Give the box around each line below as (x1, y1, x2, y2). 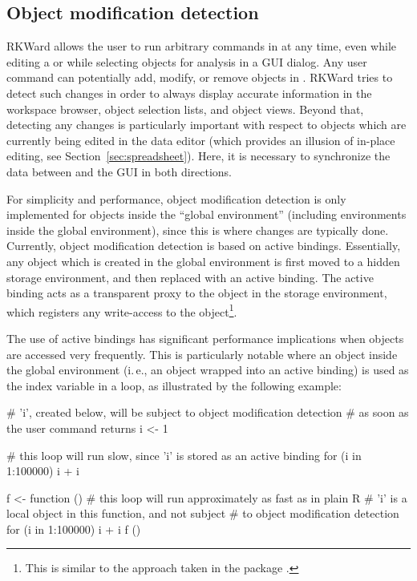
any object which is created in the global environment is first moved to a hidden (6, 252, 400, 269)
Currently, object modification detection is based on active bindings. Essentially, (6, 237, 401, 254)
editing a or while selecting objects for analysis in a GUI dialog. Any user (6, 53, 367, 70)
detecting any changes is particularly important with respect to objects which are (6, 116, 407, 133)
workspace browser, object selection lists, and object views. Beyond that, (6, 100, 364, 117)
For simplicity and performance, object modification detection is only (6, 190, 346, 207)
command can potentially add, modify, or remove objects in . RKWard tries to (6, 69, 393, 86)
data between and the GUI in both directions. (6, 163, 233, 180)
